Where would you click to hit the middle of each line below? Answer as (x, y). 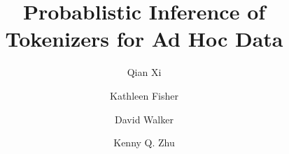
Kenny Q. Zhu (144, 143)
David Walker (144, 119)
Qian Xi (144, 72)
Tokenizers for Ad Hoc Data (144, 39)
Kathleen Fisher (144, 95)
